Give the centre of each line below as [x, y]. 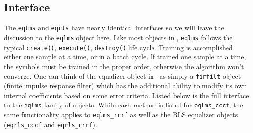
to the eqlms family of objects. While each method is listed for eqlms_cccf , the [124, 105]
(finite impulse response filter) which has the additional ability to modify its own [126, 86]
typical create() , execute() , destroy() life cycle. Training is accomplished [118, 47]
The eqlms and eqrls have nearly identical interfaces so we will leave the [114, 28]
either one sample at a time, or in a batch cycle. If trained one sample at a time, [125, 57]
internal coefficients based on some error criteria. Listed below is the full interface [126, 95]
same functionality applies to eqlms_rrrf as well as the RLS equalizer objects [121, 114]
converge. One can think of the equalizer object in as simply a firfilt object [123, 76]
